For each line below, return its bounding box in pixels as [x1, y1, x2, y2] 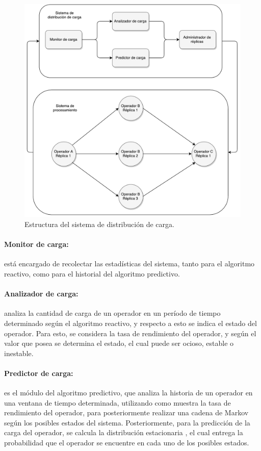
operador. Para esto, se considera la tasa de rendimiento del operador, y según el [4, 328, 256, 338]
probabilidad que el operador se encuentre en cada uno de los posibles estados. [4, 437, 249, 448]
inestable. [4, 347, 34, 358]
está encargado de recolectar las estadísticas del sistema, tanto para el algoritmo [4, 258, 255, 269]
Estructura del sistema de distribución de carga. [24, 218, 174, 229]
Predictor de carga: [4, 367, 73, 378]
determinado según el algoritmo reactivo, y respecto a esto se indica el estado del [4, 317, 257, 328]
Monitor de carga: [4, 239, 69, 249]
